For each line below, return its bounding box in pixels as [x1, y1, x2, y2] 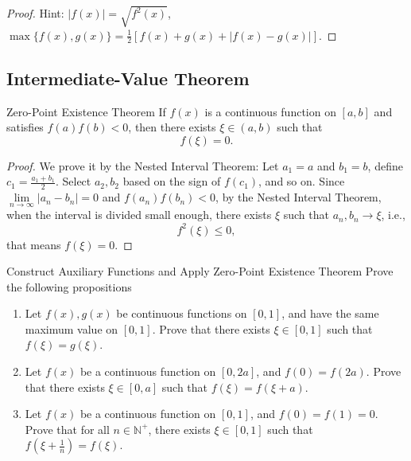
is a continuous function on [204, 103, 336, 119]
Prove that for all [25, 420, 110, 437]
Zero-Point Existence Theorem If [6, 103, 166, 119]
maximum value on [25, 320, 118, 337]
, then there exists [128, 119, 216, 135]
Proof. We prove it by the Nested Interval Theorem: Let [6, 157, 279, 174]
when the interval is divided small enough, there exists [6, 206, 272, 223]
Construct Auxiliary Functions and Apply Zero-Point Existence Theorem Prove [6, 263, 394, 279]
